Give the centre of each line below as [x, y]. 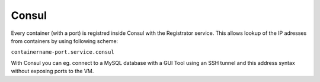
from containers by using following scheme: [65, 41]
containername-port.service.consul [63, 52]
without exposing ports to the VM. [52, 71]
